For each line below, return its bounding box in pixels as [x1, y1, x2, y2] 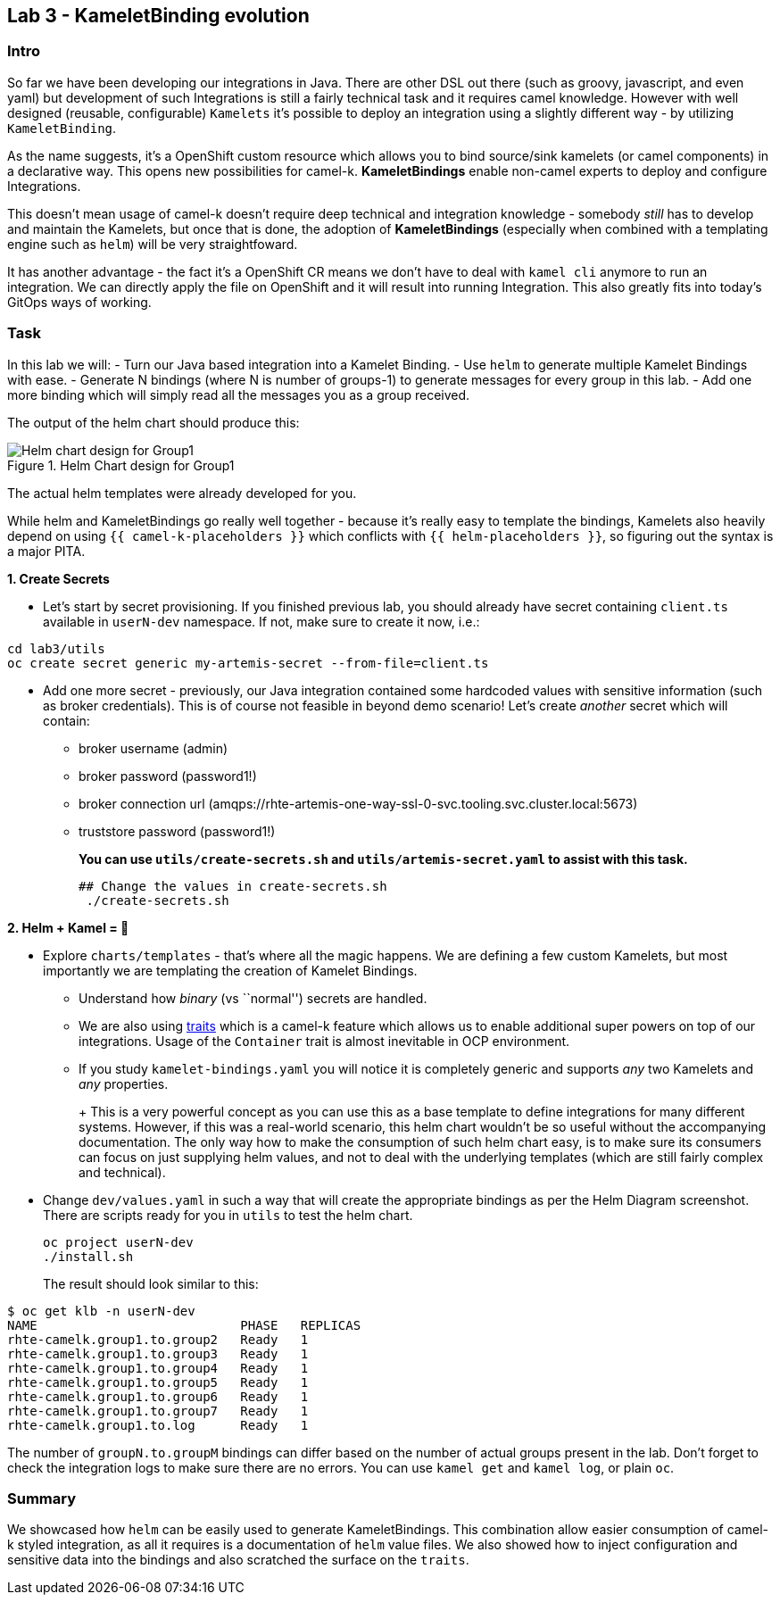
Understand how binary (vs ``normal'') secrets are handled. [79, 990, 427, 1006]
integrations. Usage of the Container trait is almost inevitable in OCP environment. [79, 1033, 570, 1049]
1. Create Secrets [7, 570, 110, 586]
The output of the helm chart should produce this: [7, 414, 300, 430]
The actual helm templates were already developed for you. [7, 485, 357, 501]
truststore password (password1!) [79, 823, 276, 839]
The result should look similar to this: [43, 1275, 259, 1291]
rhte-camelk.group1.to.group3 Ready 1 [7, 1346, 309, 1361]
